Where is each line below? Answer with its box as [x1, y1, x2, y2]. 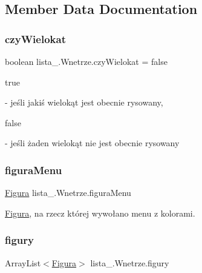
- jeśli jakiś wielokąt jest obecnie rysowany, [5, 96, 163, 109]
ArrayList [5, 256, 41, 269]
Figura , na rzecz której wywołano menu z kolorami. [5, 206, 195, 219]
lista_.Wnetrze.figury [90, 256, 169, 269]
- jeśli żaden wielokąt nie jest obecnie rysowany [5, 136, 180, 149]
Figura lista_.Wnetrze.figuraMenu [5, 186, 131, 199]
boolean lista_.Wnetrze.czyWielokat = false [5, 55, 168, 67]
